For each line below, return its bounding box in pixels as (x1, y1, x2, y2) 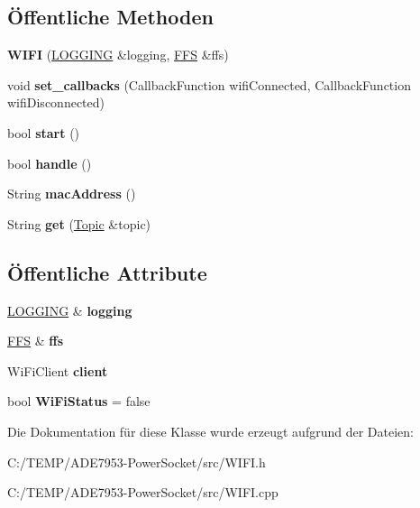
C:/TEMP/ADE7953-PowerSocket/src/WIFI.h (7, 452, 266, 471)
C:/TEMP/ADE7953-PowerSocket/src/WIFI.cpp (7, 483, 278, 502)
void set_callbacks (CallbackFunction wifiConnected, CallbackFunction (7, 75, 411, 94)
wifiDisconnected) (7, 93, 105, 112)
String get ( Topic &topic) (7, 214, 151, 233)
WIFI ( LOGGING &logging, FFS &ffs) (7, 45, 229, 64)
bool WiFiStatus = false (7, 392, 151, 411)
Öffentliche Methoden (7, 3, 214, 31)
